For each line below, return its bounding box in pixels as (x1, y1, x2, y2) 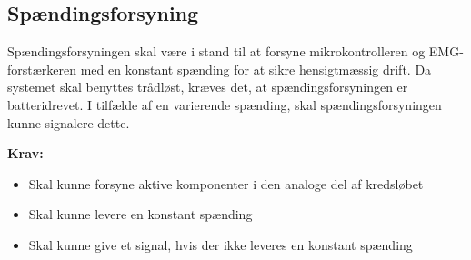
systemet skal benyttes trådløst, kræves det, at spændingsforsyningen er (7, 77, 408, 96)
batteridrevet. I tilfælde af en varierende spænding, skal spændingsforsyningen (7, 95, 442, 114)
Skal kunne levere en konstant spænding (28, 205, 253, 224)
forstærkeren (7, 59, 77, 78)
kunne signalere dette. (7, 113, 130, 132)
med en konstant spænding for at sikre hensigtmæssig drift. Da (80, 59, 432, 78)
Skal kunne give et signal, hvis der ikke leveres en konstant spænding (28, 235, 413, 254)
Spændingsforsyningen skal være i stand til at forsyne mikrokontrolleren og (7, 42, 426, 61)
